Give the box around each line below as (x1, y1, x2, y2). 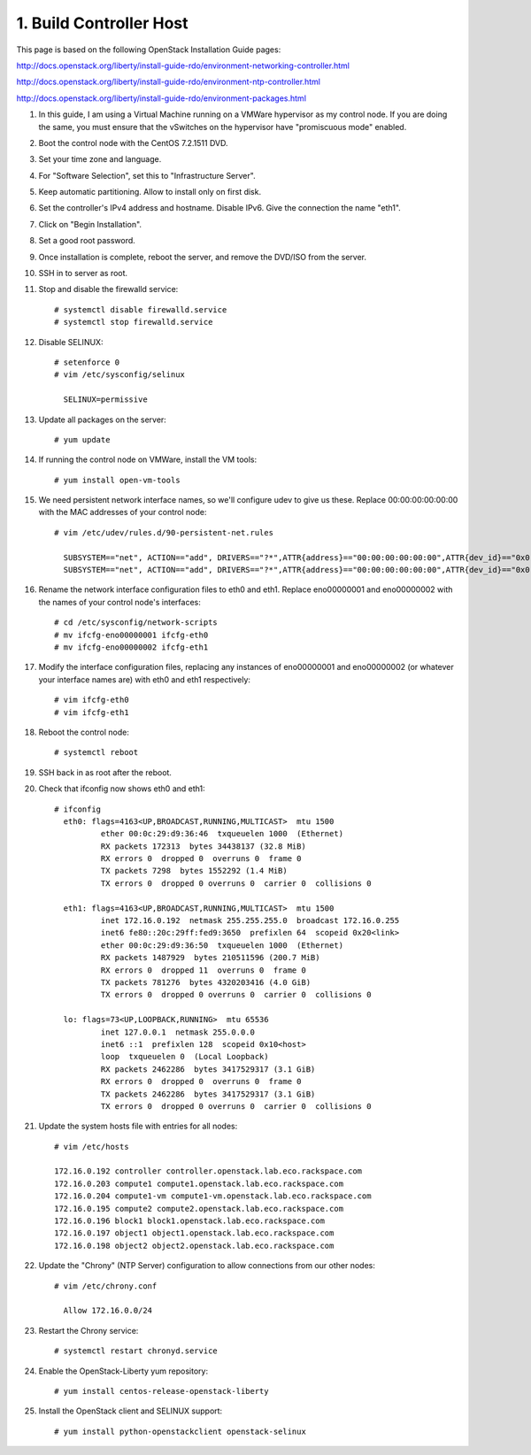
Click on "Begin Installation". (38, 219, 142, 229)
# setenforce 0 (54, 357, 120, 367)
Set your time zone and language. (38, 154, 162, 165)
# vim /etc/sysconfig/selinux (54, 370, 186, 380)
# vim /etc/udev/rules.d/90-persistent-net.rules (54, 527, 274, 537)
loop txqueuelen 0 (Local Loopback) (100, 1051, 269, 1062)
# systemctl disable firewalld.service (54, 304, 227, 314)
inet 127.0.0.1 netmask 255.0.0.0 (100, 1027, 256, 1037)
